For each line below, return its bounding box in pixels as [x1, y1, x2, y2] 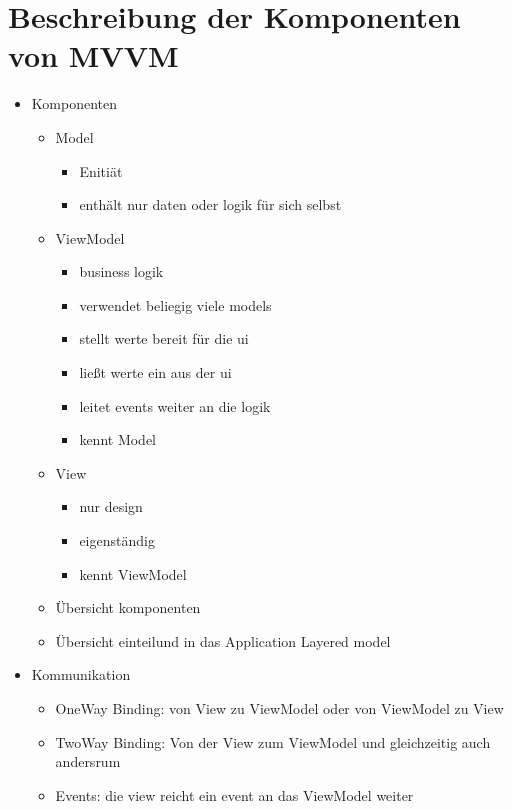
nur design [79, 496, 143, 517]
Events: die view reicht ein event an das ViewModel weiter [55, 784, 414, 805]
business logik [79, 261, 164, 282]
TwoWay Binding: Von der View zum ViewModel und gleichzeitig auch [55, 731, 491, 752]
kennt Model [79, 429, 157, 450]
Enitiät [79, 160, 123, 181]
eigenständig [79, 530, 155, 551]
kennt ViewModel [79, 563, 187, 584]
